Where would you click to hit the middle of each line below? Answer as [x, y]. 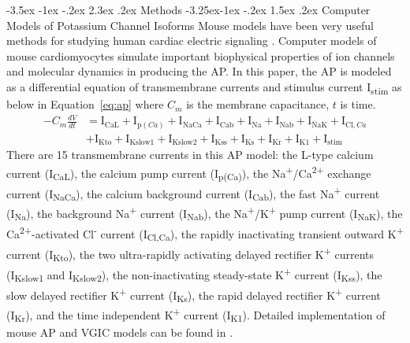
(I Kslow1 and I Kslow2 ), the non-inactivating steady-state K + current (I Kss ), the [194, 274]
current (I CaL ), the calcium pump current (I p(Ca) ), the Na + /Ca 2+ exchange [189, 173]
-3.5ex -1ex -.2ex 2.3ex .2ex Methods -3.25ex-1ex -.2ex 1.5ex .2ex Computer [188, 9]
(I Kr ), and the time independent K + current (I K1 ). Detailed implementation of [196, 315]
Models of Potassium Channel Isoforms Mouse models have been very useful [190, 25]
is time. [358, 104]
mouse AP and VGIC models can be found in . [120, 332]
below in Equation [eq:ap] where [85, 104]
